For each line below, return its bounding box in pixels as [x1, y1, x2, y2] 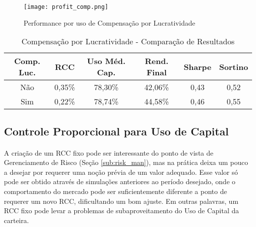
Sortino [219, 61, 248, 72]
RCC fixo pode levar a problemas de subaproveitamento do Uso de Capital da [4, 205, 239, 216]
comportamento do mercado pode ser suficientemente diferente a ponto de [4, 186, 227, 196]
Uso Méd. [87, 55, 126, 67]
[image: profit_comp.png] [24, 3, 108, 10]
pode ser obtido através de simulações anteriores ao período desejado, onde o [4, 176, 236, 187]
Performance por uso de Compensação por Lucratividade [24, 17, 195, 28]
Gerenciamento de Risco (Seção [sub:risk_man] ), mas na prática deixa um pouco [4, 157, 248, 167]
